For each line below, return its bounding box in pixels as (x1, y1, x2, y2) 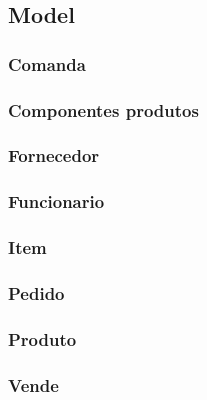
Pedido (8, 280, 65, 305)
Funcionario (8, 189, 105, 214)
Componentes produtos (8, 97, 199, 122)
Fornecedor (8, 143, 100, 168)
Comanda (8, 51, 86, 76)
